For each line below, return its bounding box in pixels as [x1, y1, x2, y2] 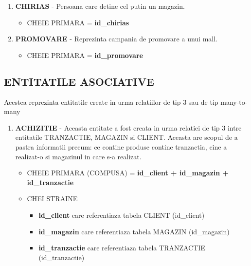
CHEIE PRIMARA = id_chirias [27, 17, 129, 27]
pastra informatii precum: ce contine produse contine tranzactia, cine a [15, 141, 227, 152]
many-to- [220, 96, 248, 107]
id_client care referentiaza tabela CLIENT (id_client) [38, 209, 205, 220]
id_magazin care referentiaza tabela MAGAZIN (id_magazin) [38, 226, 230, 236]
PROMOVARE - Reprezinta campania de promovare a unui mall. [15, 34, 217, 44]
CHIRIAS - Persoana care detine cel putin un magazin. [15, 1, 185, 11]
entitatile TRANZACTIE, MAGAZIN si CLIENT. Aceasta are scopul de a [15, 132, 238, 142]
